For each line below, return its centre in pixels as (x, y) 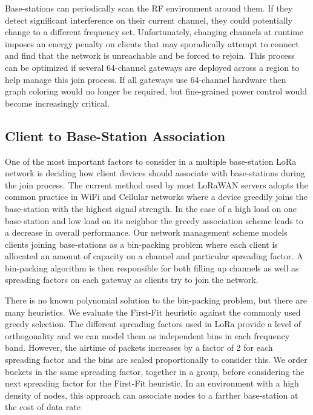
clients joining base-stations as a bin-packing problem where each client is (141, 244)
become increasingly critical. (57, 103)
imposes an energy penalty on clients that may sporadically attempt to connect (152, 43)
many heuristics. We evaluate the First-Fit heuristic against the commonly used (153, 312)
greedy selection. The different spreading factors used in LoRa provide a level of (153, 324)
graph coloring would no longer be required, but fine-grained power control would (156, 91)
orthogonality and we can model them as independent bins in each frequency (147, 335)
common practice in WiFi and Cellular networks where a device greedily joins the (156, 197)
